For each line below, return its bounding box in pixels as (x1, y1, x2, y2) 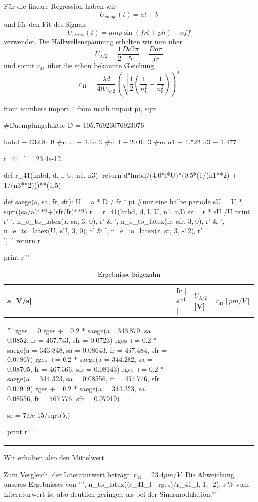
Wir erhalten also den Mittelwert (4, 452, 105, 462)
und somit (4, 60, 35, 71)
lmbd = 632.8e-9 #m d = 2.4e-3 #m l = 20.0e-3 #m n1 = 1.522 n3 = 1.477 (4, 136, 237, 146)
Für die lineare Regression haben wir (4, 1, 116, 11)
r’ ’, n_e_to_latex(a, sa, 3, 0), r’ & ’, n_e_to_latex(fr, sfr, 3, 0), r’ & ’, (4, 215, 225, 226)
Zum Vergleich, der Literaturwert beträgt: (4, 469, 131, 479)
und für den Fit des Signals (4, 19, 87, 29)
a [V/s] (7, 295, 32, 306)
